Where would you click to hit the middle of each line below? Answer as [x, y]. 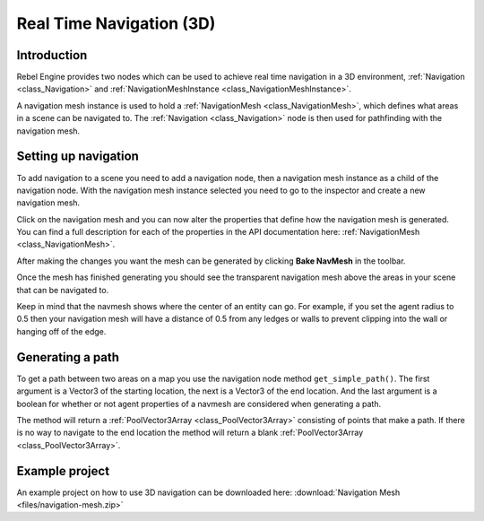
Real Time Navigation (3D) [116, 23]
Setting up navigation [78, 156]
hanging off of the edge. [61, 331]
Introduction [52, 55]
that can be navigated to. [63, 290]
